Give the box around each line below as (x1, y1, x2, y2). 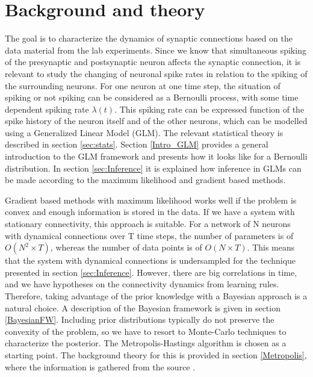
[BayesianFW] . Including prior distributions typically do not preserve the (5, 313, 274, 326)
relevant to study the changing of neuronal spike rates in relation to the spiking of (5, 67, 308, 79)
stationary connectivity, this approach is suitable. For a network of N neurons (5, 217, 291, 230)
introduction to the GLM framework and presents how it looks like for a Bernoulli (5, 150, 308, 163)
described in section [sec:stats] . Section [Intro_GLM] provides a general (5, 138, 268, 151)
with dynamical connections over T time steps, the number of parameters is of (5, 229, 294, 241)
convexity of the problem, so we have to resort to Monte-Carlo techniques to (5, 325, 287, 337)
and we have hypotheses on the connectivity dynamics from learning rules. (5, 278, 279, 290)
